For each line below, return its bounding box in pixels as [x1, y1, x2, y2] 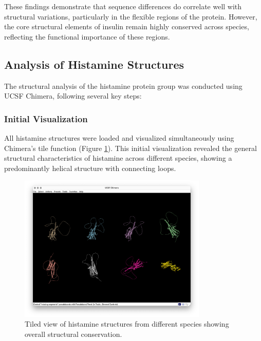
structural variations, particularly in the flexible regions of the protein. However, [4, 11, 257, 22]
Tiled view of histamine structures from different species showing [25, 318, 229, 329]
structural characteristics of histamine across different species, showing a [4, 153, 232, 163]
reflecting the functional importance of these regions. [4, 31, 170, 42]
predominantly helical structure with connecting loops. [4, 162, 176, 173]
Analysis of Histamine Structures [4, 56, 184, 72]
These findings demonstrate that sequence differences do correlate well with [4, 1, 242, 11]
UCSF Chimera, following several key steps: [4, 90, 142, 101]
